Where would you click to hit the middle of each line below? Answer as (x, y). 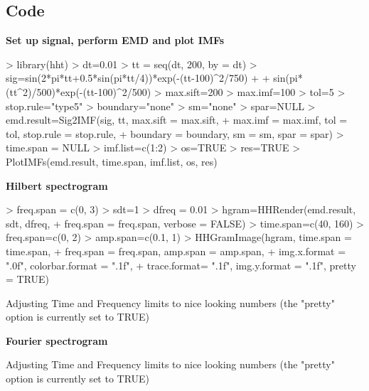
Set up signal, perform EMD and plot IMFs (115, 40)
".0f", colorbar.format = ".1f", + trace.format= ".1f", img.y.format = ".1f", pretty (181, 265)
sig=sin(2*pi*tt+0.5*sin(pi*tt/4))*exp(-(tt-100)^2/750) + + (138, 78)
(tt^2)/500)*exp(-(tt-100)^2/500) (79, 91)
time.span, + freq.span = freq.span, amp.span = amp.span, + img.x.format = (176, 251)
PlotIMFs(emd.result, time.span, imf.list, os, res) (112, 161)
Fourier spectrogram (57, 340)
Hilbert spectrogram (57, 185)
